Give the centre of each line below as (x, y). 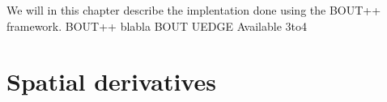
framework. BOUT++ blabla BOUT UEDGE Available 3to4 (157, 25)
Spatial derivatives (111, 81)
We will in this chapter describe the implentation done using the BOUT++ (194, 10)
